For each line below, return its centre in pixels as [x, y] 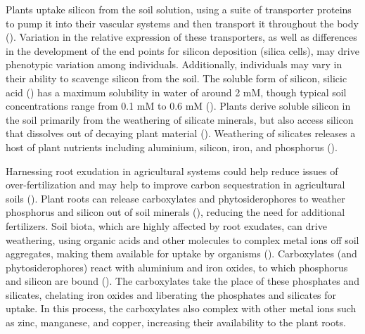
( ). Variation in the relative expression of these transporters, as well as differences [181, 37]
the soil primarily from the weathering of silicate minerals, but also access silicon [180, 119]
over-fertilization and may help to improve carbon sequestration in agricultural [175, 185]
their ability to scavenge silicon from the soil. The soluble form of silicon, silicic [177, 78]
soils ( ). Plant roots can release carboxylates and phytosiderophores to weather [175, 198]
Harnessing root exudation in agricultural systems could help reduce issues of [172, 171]
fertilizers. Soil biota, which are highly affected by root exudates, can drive [166, 225]
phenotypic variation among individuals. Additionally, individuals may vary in [174, 64]
